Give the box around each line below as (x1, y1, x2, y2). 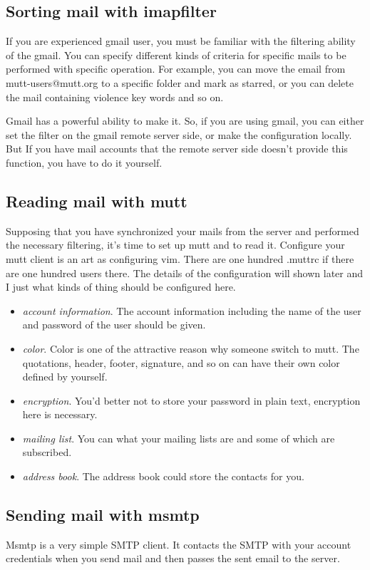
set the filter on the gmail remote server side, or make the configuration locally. (6, 127, 352, 142)
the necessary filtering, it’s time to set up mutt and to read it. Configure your (6, 237, 345, 252)
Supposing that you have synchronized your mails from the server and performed (6, 223, 359, 238)
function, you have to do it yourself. (6, 155, 163, 170)
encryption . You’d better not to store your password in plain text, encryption (22, 393, 361, 408)
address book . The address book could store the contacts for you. (22, 469, 304, 484)
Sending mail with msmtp (6, 504, 200, 526)
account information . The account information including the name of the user (22, 303, 361, 318)
